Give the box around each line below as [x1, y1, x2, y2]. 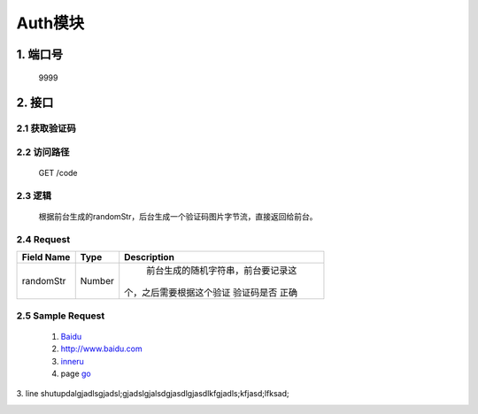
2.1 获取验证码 [16, 122, 77, 134]
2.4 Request [16, 233, 71, 245]
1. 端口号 [16, 47, 64, 62]
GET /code [38, 168, 79, 179]
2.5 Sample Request [16, 310, 105, 322]
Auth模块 [16, 13, 85, 33]
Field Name [21, 251, 71, 264]
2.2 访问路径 [16, 146, 70, 158]
